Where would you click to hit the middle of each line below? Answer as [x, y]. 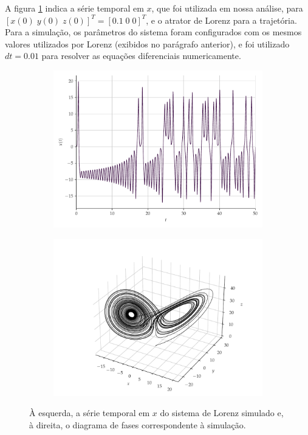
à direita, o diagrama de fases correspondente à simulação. [138, 424]
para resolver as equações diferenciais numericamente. [141, 56]
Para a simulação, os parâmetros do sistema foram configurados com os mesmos [153, 32]
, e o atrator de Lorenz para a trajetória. [221, 20]
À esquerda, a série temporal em [90, 413]
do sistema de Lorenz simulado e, [222, 413]
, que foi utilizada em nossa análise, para [227, 8]
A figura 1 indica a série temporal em [74, 8]
